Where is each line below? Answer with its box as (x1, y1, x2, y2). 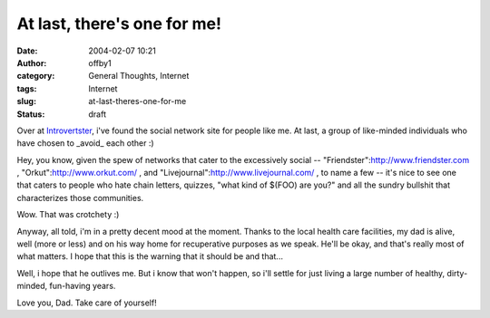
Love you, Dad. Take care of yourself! (16, 297, 158, 308)
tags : (16, 82, 37, 94)
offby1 (88, 57, 113, 68)
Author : (16, 57, 47, 68)
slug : (16, 96, 36, 107)
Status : (16, 109, 45, 120)
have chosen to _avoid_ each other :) (16, 138, 154, 149)
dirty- (446, 267, 468, 278)
